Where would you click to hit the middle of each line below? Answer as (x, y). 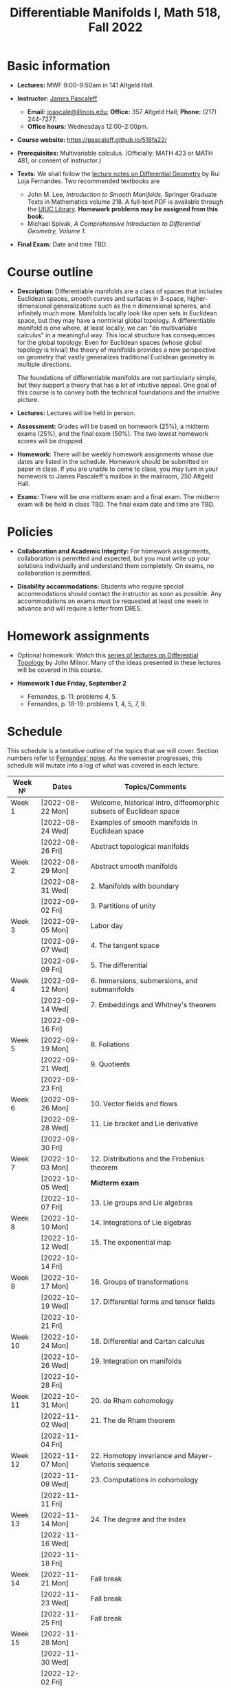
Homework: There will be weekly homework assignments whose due (115, 454)
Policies (30, 532)
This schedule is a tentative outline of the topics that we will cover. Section (113, 750)
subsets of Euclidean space (135, 811)
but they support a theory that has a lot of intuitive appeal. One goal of (117, 385)
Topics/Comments (156, 786)
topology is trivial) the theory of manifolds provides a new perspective (117, 350)
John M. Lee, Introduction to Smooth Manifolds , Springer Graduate (122, 194)
